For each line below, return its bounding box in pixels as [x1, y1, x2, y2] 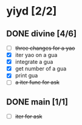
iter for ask [15, 113, 43, 120]
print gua [15, 72, 38, 79]
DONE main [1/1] [6, 96, 69, 107]
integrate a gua [15, 58, 53, 66]
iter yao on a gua [15, 52, 58, 59]
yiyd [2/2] [6, 4, 57, 18]
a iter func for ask [15, 79, 60, 86]
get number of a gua [15, 65, 67, 72]
